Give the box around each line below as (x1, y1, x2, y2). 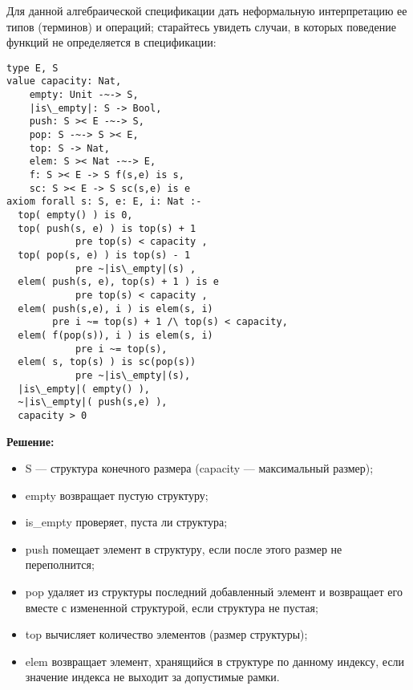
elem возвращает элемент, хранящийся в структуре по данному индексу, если (25, 652, 405, 669)
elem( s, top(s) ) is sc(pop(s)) (18, 356, 196, 368)
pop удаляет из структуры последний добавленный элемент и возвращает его (25, 583, 403, 600)
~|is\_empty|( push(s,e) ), (18, 396, 168, 408)
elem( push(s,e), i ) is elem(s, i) (18, 302, 213, 315)
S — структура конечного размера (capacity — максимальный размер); (25, 460, 374, 477)
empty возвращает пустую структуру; (25, 486, 209, 503)
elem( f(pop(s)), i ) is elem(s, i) (18, 329, 213, 341)
